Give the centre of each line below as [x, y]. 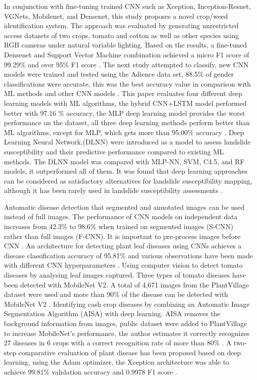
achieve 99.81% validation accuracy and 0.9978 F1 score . [91, 371]
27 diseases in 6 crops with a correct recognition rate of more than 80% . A [118, 343]
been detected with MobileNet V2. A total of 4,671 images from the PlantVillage [127, 284]
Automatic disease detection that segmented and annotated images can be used [124, 207]
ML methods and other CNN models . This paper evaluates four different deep [123, 93]
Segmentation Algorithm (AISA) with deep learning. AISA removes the [112, 313]
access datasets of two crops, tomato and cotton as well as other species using [122, 35]
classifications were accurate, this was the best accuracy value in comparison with [128, 83]
